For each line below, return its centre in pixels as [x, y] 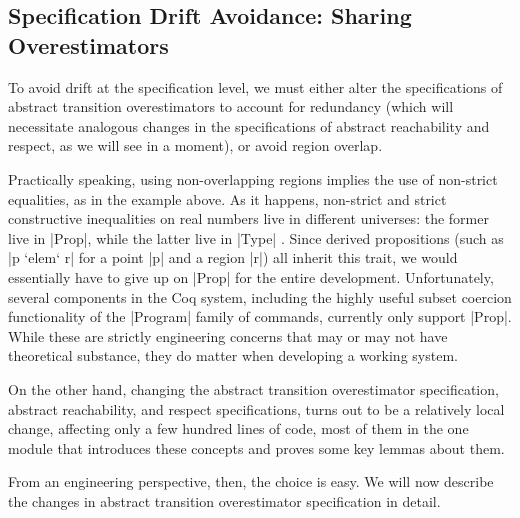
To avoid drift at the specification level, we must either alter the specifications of [255, 86]
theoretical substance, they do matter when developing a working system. [233, 355]
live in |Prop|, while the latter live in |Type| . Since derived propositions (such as [256, 237]
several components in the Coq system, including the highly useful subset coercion [260, 296]
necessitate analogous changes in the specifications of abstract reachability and [249, 125]
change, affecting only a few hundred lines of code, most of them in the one [238, 428]
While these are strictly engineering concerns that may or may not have [228, 335]
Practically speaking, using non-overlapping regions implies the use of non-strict [253, 178]
